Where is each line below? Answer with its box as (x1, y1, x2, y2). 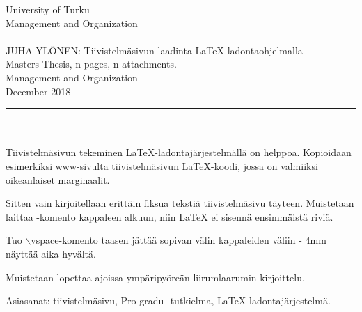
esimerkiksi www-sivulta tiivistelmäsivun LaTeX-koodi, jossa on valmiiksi (6, 158, 318, 173)
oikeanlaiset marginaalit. (6, 172, 110, 187)
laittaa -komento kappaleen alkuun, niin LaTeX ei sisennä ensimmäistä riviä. (6, 209, 333, 224)
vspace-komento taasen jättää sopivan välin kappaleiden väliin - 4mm (31, 233, 326, 247)
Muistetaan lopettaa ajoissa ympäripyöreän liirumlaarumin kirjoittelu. (6, 270, 305, 284)
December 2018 (6, 84, 71, 98)
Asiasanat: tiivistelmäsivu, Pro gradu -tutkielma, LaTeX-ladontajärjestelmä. (6, 293, 331, 308)
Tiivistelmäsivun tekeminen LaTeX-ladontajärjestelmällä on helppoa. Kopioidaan (6, 145, 352, 159)
